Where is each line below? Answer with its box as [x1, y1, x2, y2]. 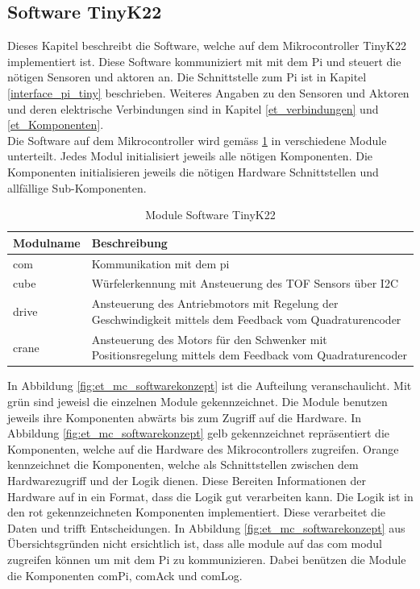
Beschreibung [91, 234, 168, 251]
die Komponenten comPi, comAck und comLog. [7, 566, 243, 583]
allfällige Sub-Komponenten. [7, 179, 147, 196]
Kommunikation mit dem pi [91, 255, 230, 272]
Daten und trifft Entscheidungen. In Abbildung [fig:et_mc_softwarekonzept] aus [7, 519, 405, 536]
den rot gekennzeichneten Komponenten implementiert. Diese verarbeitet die [7, 504, 386, 521]
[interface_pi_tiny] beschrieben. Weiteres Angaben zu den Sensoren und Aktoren [7, 84, 410, 101]
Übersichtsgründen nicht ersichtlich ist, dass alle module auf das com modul [7, 535, 382, 552]
